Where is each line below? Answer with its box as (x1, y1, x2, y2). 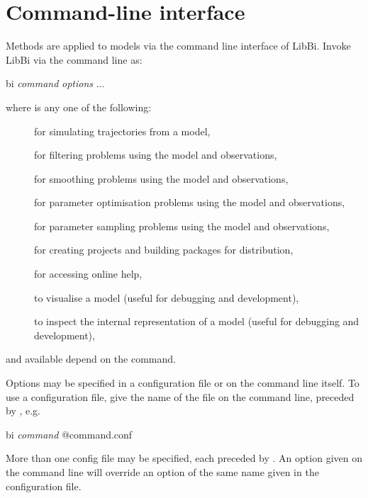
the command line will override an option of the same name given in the (6, 465, 319, 479)
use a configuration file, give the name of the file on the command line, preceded (6, 389, 355, 404)
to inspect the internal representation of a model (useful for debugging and (34, 314, 359, 329)
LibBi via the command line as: (6, 52, 143, 67)
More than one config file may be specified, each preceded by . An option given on (6, 451, 362, 465)
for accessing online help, (34, 266, 143, 281)
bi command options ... (6, 76, 105, 91)
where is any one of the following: (6, 99, 152, 114)
